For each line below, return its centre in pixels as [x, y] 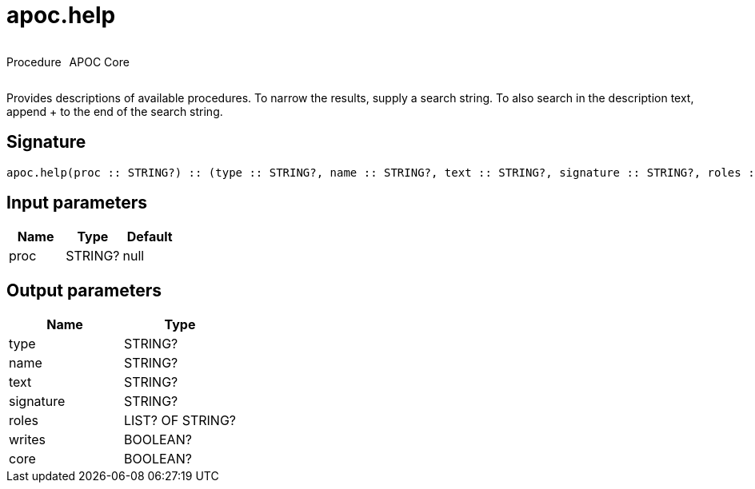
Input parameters [77, 203]
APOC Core [99, 62]
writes [27, 440]
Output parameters [84, 290]
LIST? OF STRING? [180, 421]
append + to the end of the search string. [115, 111]
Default [150, 237]
